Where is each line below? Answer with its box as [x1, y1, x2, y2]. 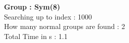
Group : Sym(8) [4, 1, 60, 11]
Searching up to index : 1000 [4, 11, 92, 21]
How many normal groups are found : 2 [4, 21, 125, 31]
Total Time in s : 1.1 [4, 30, 68, 41]
